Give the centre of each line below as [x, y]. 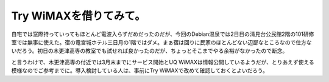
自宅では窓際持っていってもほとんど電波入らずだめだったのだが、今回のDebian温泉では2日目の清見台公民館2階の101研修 [163, 34]
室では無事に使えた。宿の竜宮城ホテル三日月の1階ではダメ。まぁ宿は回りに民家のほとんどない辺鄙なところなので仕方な [161, 42]
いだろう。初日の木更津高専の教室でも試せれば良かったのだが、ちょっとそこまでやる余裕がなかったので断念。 [150, 51]
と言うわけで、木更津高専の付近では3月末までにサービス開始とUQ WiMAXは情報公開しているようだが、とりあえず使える [163, 62]
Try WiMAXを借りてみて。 [78, 16]
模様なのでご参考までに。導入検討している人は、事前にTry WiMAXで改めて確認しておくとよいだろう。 [140, 70]
